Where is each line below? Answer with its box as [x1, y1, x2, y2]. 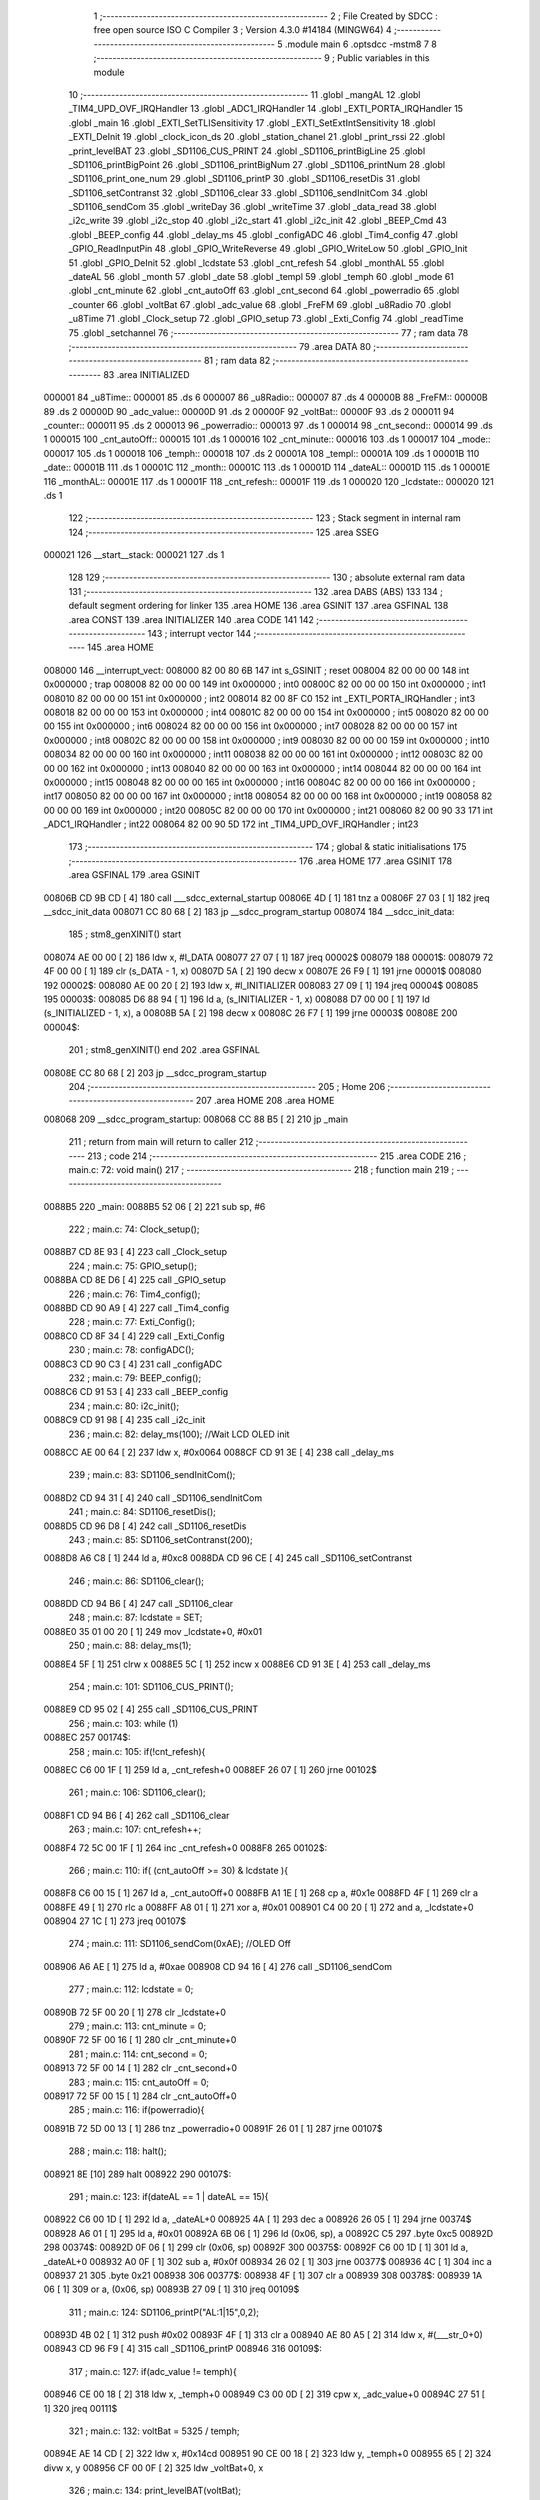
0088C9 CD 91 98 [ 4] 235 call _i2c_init [43, 1414, 206, 1426]
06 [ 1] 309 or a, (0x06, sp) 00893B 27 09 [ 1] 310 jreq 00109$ [43, 2283, 300, 2295]
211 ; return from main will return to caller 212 [68, 1136, 254, 1148]
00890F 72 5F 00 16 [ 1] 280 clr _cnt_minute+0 [43, 2034, 237, 2046]
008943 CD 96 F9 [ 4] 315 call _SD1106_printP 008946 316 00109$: [43, 2343, 322, 2355]
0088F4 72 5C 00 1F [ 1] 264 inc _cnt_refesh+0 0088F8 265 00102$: [43, 1841, 328, 1854]
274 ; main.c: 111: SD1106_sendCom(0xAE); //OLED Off [68, 1938, 292, 1950]
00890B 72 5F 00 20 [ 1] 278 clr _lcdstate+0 [43, 2006, 227, 2018]
